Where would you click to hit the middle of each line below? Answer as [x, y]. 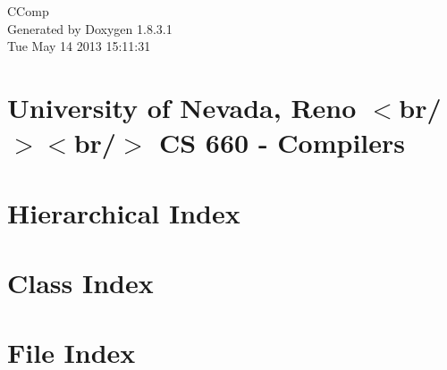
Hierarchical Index [124, 212]
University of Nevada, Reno [182, 107]
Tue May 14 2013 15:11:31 [79, 46]
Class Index [80, 282]
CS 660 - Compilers [282, 143]
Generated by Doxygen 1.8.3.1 [90, 28]
